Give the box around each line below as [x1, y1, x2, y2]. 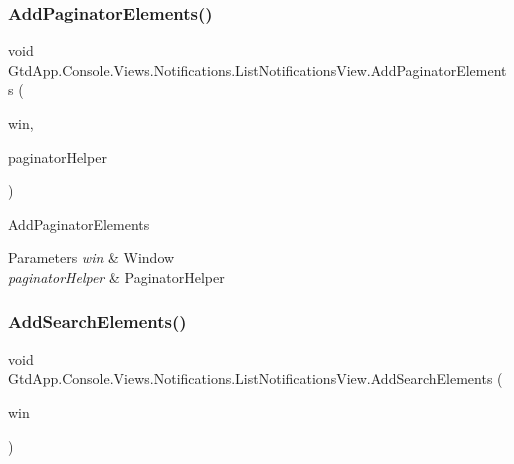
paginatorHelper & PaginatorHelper [8, 266, 225, 287]
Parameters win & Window [8, 247, 175, 268]
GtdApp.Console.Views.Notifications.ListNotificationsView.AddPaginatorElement [8, 59, 507, 80]
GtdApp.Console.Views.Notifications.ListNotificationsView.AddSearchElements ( [8, 368, 503, 389]
